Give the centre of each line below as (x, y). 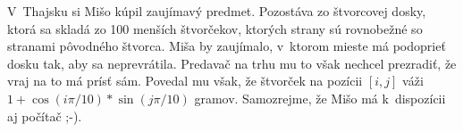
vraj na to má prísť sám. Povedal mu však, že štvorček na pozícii (185, 81)
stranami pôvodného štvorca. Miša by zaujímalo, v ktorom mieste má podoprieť (227, 46)
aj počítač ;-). (45, 115)
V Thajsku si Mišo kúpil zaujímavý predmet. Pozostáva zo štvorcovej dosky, (217, 11)
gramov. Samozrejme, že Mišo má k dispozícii (320, 98)
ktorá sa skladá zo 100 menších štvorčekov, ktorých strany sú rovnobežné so (215, 28)
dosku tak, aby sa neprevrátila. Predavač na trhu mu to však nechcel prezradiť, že (232, 63)
